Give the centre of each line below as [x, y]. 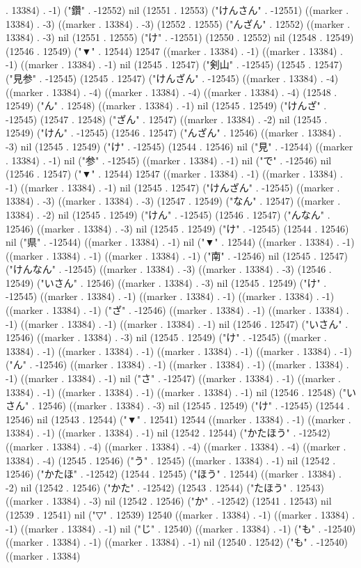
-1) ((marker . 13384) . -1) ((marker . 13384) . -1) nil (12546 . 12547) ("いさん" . [177, 323]
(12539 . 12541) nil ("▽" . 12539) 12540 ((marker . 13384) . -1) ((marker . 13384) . [180, 514]
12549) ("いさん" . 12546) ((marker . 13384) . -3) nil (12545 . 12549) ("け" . [166, 282]
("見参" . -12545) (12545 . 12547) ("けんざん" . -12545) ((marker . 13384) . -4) [172, 78]
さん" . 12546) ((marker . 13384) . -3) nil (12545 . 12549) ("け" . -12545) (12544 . [178, 405]
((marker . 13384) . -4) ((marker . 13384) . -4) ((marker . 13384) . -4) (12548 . [171, 92]
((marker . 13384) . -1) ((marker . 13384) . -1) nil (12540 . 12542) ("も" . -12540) [177, 542]
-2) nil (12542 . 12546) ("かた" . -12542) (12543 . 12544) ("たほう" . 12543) [165, 487]
